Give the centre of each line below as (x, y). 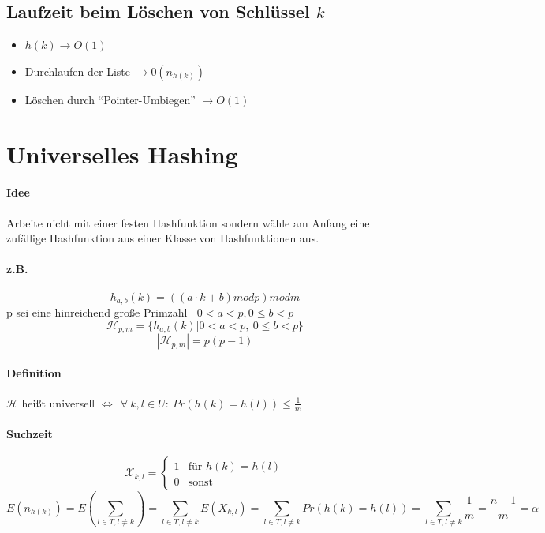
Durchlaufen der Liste (77, 71)
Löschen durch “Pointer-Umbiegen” (110, 99)
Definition (34, 372)
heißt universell (58, 402)
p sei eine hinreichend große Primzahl (97, 312)
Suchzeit (30, 434)
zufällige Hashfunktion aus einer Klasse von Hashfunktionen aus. (163, 238)
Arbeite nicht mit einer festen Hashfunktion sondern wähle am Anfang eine (188, 222)
